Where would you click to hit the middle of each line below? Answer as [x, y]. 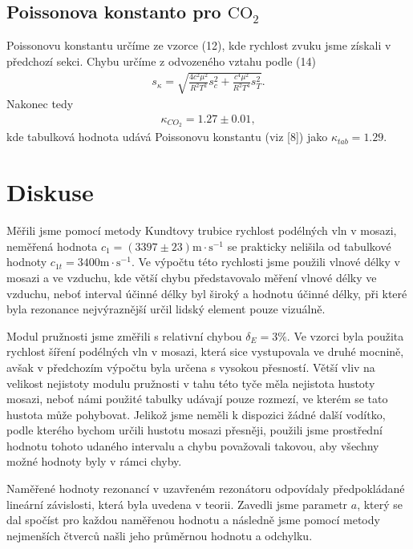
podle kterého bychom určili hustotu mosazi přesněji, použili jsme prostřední [194, 430]
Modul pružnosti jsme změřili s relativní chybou [124, 335]
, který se [380, 504]
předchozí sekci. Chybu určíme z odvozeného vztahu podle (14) [161, 61]
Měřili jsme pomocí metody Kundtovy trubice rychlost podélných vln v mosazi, [202, 230]
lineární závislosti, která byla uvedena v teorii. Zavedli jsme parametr [177, 504]
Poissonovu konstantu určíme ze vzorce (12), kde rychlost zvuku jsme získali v [199, 45]
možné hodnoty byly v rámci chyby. [94, 461]
